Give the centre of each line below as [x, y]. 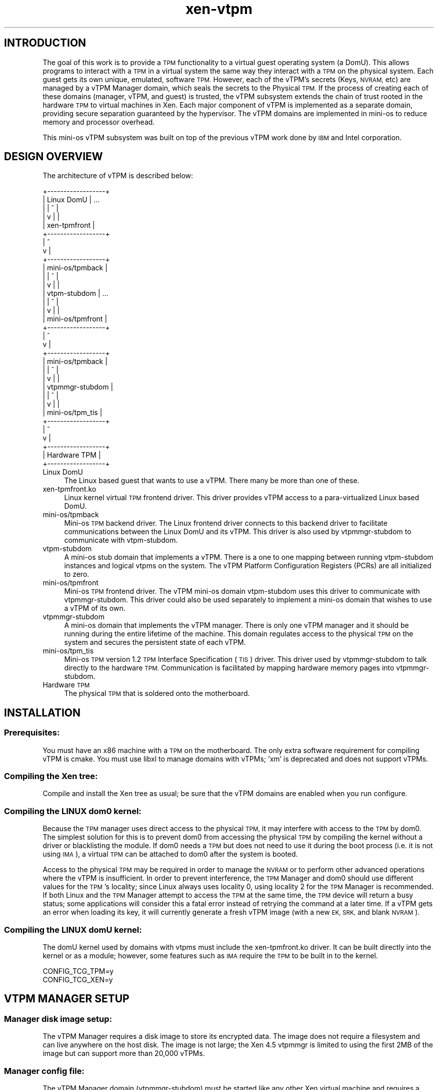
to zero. [77, 574]
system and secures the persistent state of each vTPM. [155, 642]
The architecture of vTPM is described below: [118, 176]
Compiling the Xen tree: [51, 776]
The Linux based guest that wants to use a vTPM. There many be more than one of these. [212, 481]
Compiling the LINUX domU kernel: [73, 930]
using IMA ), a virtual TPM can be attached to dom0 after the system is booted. [170, 854]
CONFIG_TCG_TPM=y [78, 971]
